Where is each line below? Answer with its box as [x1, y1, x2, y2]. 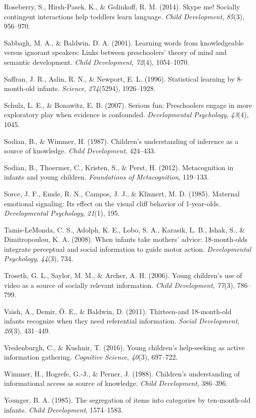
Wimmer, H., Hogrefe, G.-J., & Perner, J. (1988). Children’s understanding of [4, 368, 240, 378]
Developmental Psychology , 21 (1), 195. [4, 208, 120, 218]
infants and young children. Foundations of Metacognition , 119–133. [4, 172, 209, 182]
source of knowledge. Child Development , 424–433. [4, 145, 156, 156]
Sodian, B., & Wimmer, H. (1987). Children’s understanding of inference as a [4, 136, 239, 146]
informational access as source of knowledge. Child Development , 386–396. [4, 378, 228, 388]
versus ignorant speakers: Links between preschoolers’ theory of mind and [4, 47, 227, 57]
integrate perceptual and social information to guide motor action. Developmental [4, 243, 251, 254]
